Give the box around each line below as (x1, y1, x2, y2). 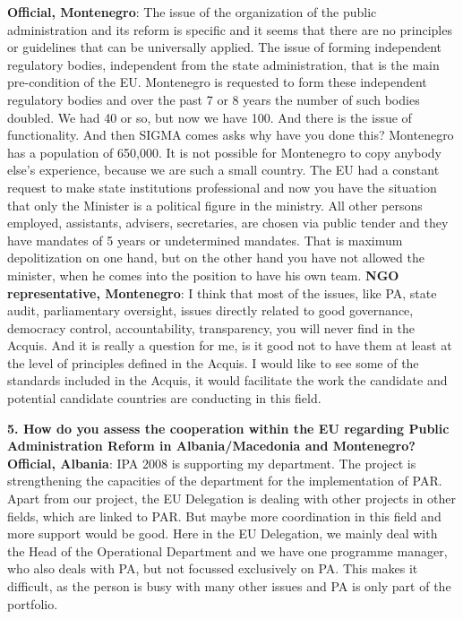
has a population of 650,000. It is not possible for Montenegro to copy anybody (7, 142, 442, 161)
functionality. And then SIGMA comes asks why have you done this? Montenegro (7, 125, 454, 144)
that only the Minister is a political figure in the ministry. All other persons (7, 195, 423, 214)
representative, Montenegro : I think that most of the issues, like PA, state (7, 283, 437, 302)
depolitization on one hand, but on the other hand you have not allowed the (7, 248, 424, 267)
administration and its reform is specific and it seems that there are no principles (7, 20, 452, 39)
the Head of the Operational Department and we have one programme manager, (7, 541, 448, 560)
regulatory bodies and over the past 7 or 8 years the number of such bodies (7, 90, 420, 108)
